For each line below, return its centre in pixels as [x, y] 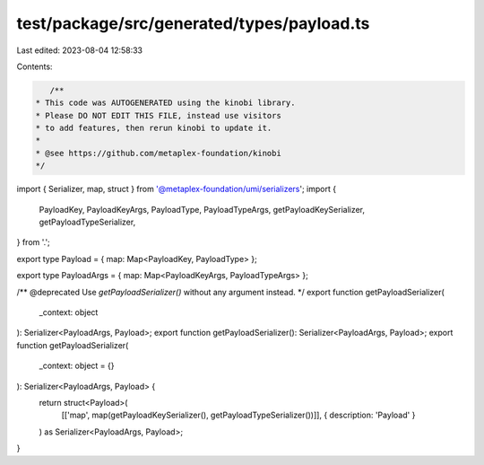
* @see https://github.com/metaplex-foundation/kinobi [158, 153]
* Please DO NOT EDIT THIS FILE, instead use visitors [158, 115]
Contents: [35, 66]
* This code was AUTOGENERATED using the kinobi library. [165, 103]
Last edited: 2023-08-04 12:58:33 [80, 50]
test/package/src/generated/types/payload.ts [193, 23]
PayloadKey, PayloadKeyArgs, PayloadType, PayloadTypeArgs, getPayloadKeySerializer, [202, 209]
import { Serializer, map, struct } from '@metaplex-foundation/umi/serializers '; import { [176, 189]
